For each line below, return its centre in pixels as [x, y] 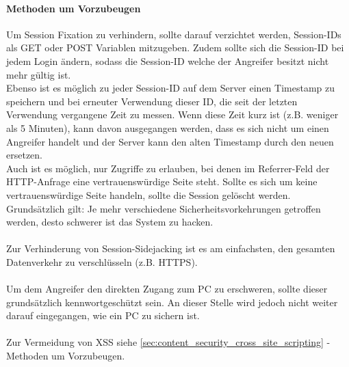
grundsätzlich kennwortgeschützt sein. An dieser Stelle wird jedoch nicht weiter [172, 302]
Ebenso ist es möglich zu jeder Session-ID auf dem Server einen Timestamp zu [171, 88]
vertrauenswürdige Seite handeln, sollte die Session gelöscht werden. [148, 194]
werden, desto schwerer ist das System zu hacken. [110, 222]
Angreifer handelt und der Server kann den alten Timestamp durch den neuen [170, 141]
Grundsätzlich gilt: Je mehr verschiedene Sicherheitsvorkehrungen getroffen [164, 208]
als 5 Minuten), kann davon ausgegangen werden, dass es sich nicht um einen [168, 127]
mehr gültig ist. [39, 74]
